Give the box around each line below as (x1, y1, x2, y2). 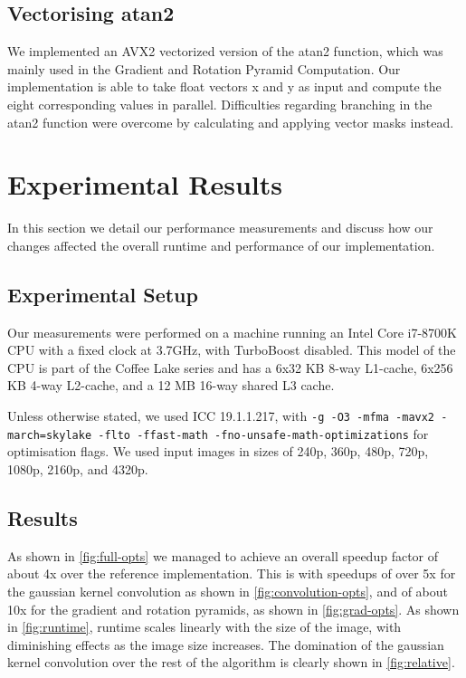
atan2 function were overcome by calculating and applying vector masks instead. (7, 112, 454, 131)
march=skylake (7, 428, 92, 442)
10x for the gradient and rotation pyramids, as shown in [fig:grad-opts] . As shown (7, 599, 460, 618)
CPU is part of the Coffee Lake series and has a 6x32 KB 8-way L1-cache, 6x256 (7, 358, 453, 377)
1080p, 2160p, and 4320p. (7, 459, 148, 478)
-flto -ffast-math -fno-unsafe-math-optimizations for (98, 424, 429, 443)
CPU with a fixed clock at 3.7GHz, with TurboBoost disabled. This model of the (7, 340, 456, 359)
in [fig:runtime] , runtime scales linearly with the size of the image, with (7, 617, 402, 636)
